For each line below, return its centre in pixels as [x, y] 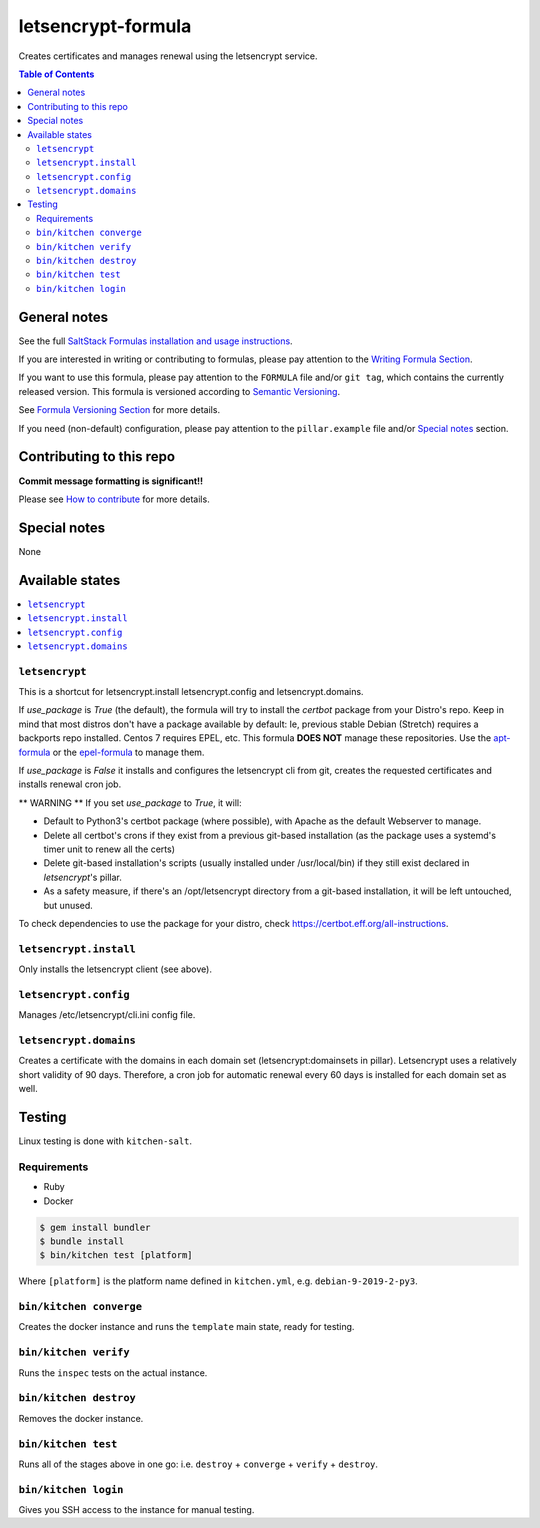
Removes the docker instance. [81, 1418]
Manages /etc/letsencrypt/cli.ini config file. [107, 1015]
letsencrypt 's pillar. [82, 877]
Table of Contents [56, 74]
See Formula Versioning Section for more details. [119, 410]
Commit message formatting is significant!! [111, 481]
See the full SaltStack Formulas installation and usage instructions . [156, 341]
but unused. [68, 905]
